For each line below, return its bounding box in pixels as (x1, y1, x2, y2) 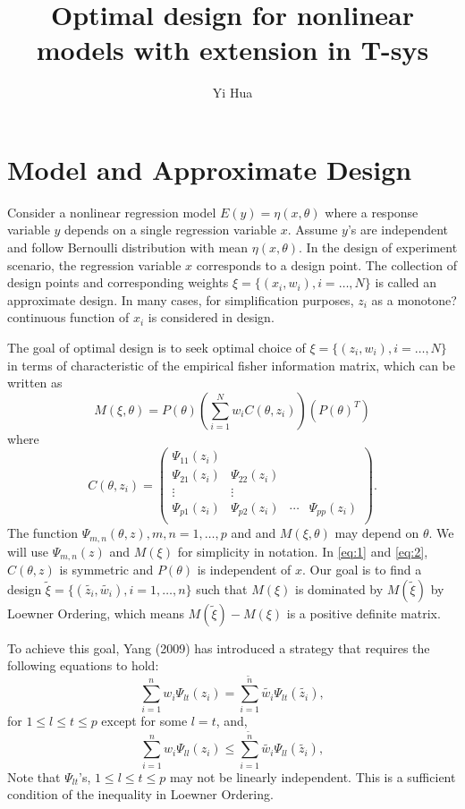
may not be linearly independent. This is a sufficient (169, 767, 456, 786)
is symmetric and (59, 559, 154, 578)
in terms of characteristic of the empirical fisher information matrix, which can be (7, 355, 456, 374)
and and (231, 524, 276, 542)
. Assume (287, 220, 338, 239)
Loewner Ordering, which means (7, 603, 184, 622)
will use (7, 541, 48, 560)
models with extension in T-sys (36, 31, 429, 68)
